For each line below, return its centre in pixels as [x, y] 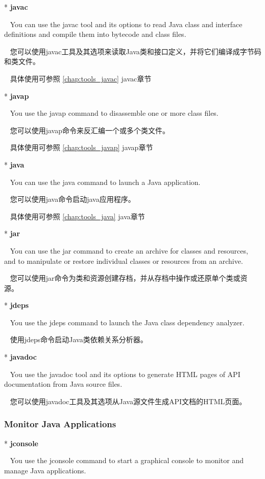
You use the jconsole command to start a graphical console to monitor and [127, 460]
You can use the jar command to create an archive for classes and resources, [129, 250]
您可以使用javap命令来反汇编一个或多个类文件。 [90, 130]
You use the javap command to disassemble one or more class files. [114, 113]
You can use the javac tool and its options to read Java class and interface [126, 24]
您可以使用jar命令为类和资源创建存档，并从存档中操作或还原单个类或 [125, 278]
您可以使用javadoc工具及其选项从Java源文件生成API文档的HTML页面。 [128, 401]
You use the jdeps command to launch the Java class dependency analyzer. [127, 322]
